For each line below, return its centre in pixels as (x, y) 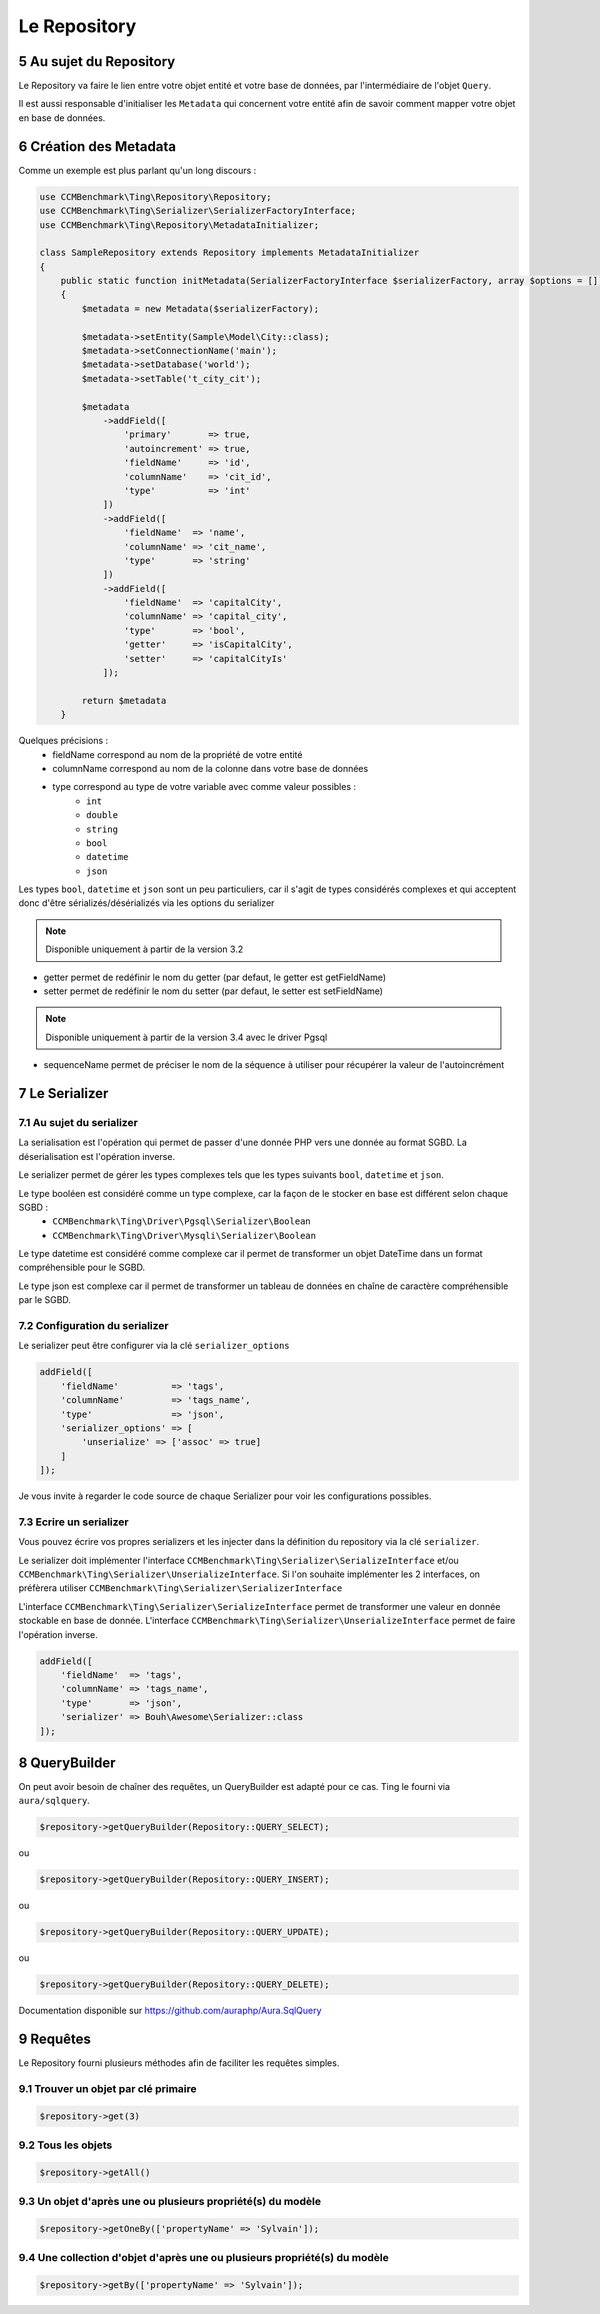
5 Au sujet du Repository (97, 61)
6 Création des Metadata (97, 146)
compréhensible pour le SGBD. (82, 1267)
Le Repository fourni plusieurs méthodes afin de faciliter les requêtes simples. (179, 2063)
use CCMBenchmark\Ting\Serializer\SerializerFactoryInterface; (198, 211)
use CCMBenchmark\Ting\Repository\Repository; (155, 196)
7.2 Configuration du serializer (93, 1326)
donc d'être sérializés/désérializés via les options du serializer (146, 903)
